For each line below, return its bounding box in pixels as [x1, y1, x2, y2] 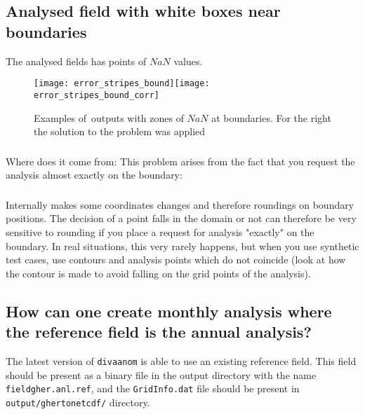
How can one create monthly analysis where [6, 300, 332, 322]
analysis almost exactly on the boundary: [6, 167, 182, 182]
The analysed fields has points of [6, 53, 147, 68]
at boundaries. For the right [211, 110, 331, 125]
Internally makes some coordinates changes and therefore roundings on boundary [6, 197, 354, 212]
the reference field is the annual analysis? [6, 321, 312, 343]
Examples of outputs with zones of [34, 110, 184, 125]
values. [173, 53, 203, 68]
